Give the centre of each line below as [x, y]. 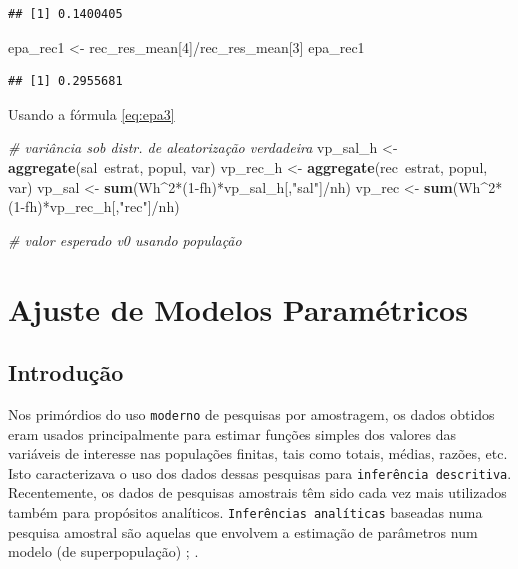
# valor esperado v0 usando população [125, 239]
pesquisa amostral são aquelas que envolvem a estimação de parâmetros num [243, 531]
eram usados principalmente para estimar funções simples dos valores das [232, 433]
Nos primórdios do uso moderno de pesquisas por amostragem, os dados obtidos [251, 413]
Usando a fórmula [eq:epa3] [91, 113]
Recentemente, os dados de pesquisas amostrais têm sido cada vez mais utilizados [257, 492]
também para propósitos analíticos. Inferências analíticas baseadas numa [245, 512]
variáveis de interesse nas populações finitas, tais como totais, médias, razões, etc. [258, 453]
